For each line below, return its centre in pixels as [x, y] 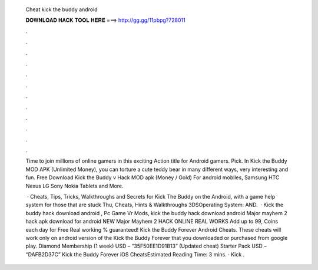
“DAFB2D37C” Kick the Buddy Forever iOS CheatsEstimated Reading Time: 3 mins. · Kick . [135, 254]
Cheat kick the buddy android [62, 9]
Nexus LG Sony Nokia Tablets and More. [74, 186]
